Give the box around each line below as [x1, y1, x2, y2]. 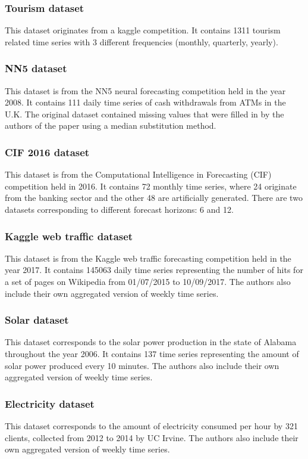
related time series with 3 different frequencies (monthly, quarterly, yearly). [5, 35, 278, 48]
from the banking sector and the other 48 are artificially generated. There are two [5, 191, 303, 204]
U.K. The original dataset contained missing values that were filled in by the [5, 107, 284, 120]
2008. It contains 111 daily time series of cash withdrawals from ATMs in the [5, 96, 286, 108]
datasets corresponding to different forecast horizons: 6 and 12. [5, 203, 234, 215]
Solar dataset [5, 312, 69, 327]
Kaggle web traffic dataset [5, 228, 133, 243]
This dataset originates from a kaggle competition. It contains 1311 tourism [5, 24, 281, 36]
